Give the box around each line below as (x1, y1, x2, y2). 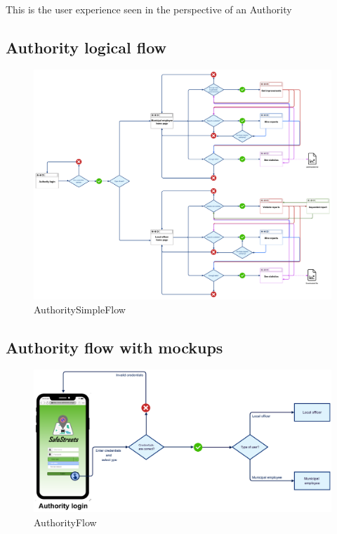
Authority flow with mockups (6, 336, 223, 358)
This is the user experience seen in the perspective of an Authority (6, 1, 292, 16)
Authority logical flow (6, 36, 167, 58)
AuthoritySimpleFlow (34, 301, 126, 316)
